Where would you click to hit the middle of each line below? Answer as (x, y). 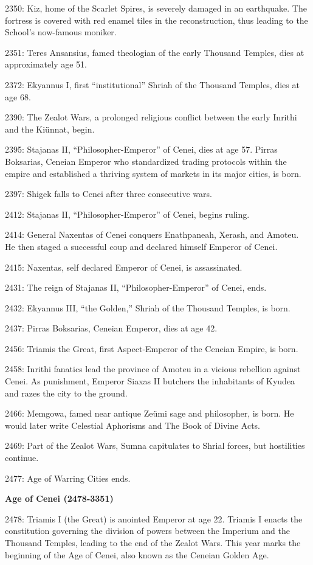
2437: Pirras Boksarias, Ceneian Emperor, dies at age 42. (111, 328)
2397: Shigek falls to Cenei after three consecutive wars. (108, 194)
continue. (22, 458)
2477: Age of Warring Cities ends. (68, 478)
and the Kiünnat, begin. (50, 129)
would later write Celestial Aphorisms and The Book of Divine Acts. (133, 425)
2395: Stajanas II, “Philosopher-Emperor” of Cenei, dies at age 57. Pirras (141, 149)
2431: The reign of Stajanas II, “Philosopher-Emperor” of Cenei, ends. (136, 287)
